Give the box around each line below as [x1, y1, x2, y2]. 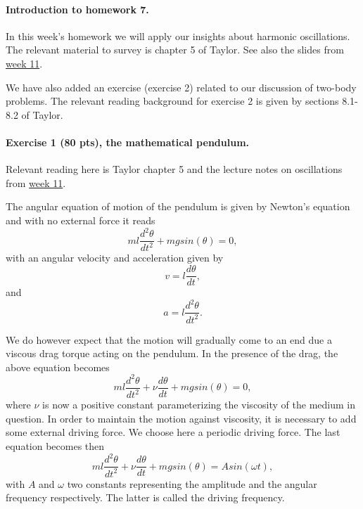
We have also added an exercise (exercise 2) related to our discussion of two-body [6, 79, 357, 94]
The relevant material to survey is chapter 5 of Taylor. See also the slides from [6, 42, 344, 57]
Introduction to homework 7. [6, 1, 149, 16]
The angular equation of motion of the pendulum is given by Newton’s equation [6, 199, 350, 214]
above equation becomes [6, 359, 110, 374]
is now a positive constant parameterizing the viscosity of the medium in [42, 397, 356, 412]
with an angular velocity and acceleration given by [6, 250, 224, 265]
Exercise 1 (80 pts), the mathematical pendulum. [6, 134, 250, 149]
